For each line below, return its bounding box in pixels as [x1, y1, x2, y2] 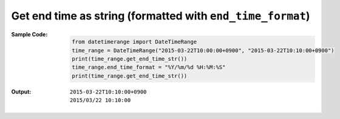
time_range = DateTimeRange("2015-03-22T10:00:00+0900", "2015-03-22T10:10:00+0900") [72, 47, 335, 54]
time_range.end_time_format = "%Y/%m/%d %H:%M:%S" [72, 64, 226, 71]
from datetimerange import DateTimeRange [72, 38, 197, 46]
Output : [11, 88, 32, 95]
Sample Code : [11, 30, 48, 38]
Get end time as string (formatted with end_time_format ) [11, 9, 310, 22]
